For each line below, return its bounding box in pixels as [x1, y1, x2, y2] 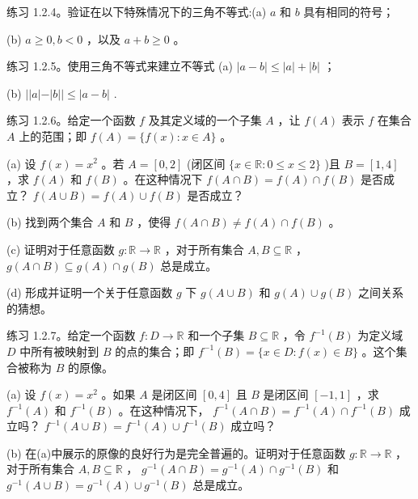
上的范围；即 [19, 127, 87, 144]
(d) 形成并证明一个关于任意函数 [6, 284, 173, 301]
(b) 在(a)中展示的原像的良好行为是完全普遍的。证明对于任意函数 [6, 444, 346, 461]
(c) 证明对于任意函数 [6, 240, 115, 257]
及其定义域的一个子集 [148, 112, 262, 129]
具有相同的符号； [303, 3, 395, 19]
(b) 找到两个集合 [6, 214, 94, 230]
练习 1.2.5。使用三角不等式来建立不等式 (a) [6, 57, 233, 74]
